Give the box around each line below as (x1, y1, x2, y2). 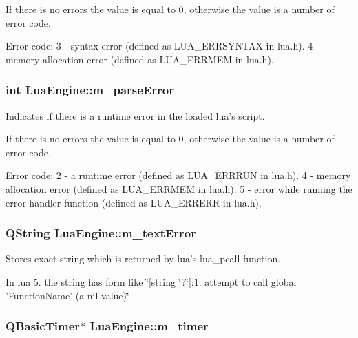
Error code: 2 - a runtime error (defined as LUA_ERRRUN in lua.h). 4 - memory (6, 168, 351, 182)
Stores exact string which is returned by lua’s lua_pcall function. (6, 251, 281, 266)
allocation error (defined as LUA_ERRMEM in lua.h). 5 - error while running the (6, 181, 352, 196)
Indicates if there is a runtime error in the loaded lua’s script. (6, 108, 265, 123)
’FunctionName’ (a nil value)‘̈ (6, 288, 129, 302)
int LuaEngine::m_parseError (6, 81, 174, 98)
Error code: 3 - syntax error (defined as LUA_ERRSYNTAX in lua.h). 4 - (6, 39, 319, 53)
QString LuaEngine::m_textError (6, 224, 196, 242)
